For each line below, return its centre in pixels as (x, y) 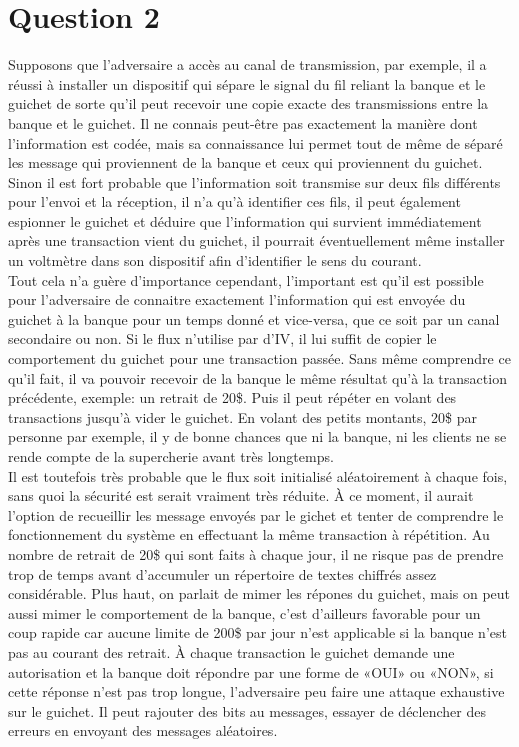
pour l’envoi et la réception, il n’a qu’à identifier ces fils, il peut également (234, 201)
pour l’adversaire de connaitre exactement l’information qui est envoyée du (237, 299)
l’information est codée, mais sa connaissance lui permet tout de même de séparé (255, 142)
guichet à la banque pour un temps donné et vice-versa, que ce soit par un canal (254, 318)
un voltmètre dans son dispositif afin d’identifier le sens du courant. (215, 260)
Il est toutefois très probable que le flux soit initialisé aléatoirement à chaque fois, (258, 475)
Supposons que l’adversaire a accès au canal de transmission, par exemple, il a (247, 64)
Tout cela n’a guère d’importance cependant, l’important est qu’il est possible (246, 279)
